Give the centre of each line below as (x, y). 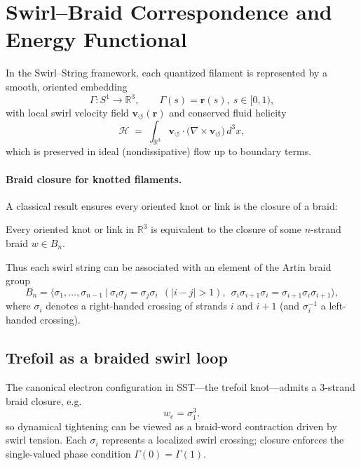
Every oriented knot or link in (70, 229)
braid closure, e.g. (44, 400)
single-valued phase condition (68, 453)
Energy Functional (96, 39)
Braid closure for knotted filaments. (94, 179)
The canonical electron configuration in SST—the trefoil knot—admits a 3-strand (180, 387)
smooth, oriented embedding (67, 86)
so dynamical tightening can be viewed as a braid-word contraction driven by (171, 426)
